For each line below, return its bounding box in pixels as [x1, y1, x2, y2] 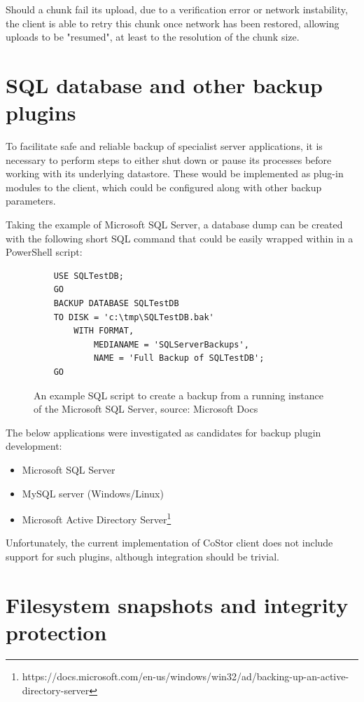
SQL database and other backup [6, 70, 323, 99]
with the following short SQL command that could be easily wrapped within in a [6, 230, 353, 245]
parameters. [6, 193, 56, 208]
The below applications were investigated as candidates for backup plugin [6, 425, 321, 439]
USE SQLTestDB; [53, 270, 124, 281]
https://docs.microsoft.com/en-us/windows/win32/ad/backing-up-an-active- [22, 668, 349, 683]
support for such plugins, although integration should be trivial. [6, 549, 280, 563]
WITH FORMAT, [73, 326, 134, 336]
